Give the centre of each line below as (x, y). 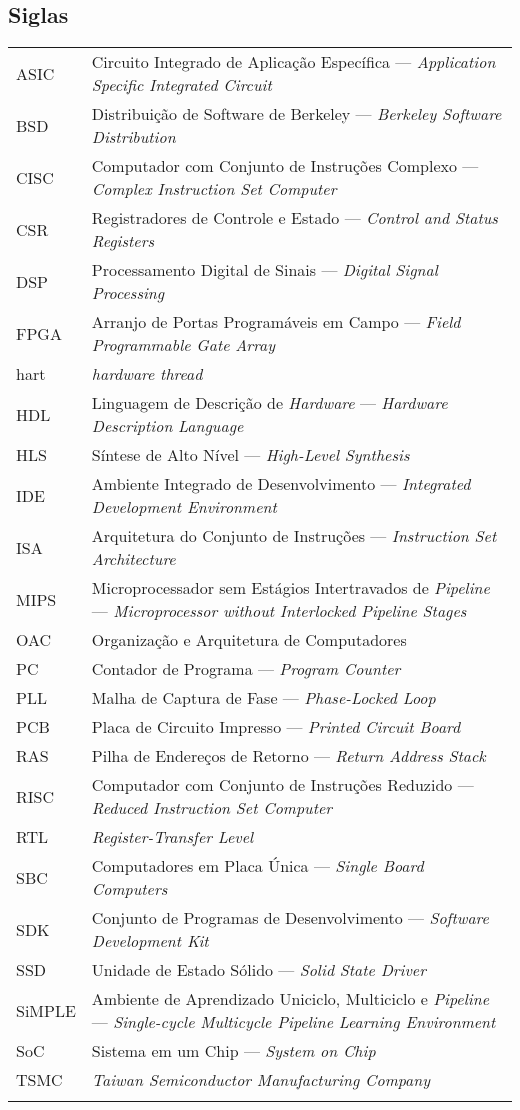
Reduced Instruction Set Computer (212, 808)
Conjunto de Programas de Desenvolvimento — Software (290, 918)
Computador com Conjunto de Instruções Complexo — (285, 166)
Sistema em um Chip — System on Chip (233, 1051)
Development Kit (150, 941)
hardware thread (147, 374)
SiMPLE (46, 1010)
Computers (129, 889)
